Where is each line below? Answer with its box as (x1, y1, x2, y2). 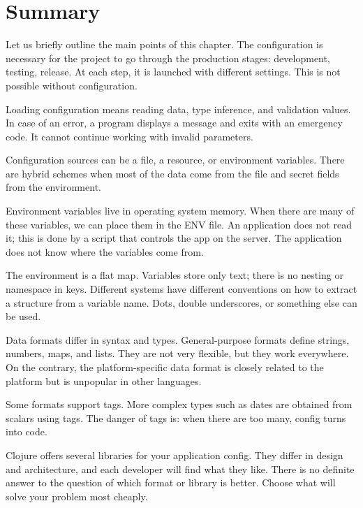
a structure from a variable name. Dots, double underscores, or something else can (6, 295, 357, 310)
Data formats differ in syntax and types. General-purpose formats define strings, (6, 332, 350, 347)
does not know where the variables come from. (6, 244, 204, 259)
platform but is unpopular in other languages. (6, 373, 202, 388)
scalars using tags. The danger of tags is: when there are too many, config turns (6, 410, 346, 425)
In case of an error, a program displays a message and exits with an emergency (6, 115, 343, 130)
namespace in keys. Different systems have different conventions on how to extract (6, 282, 357, 296)
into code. (6, 424, 47, 439)
